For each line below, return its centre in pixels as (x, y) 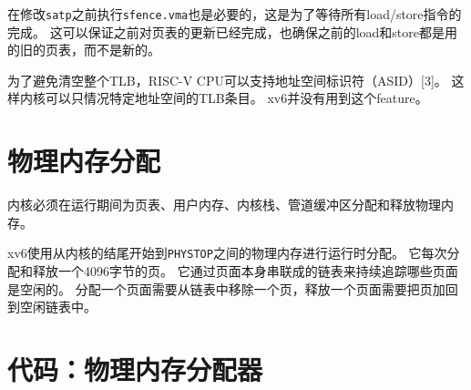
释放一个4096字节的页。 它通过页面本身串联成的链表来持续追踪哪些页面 (245, 271)
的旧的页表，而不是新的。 (84, 50)
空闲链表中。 (58, 307)
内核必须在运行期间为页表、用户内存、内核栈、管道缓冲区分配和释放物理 (224, 205)
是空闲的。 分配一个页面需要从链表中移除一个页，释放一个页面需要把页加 (226, 288)
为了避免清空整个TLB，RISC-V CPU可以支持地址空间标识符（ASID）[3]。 (227, 80)
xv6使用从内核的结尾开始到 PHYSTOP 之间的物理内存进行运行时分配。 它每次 (227, 253)
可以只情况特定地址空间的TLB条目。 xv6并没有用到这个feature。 (236, 98)
